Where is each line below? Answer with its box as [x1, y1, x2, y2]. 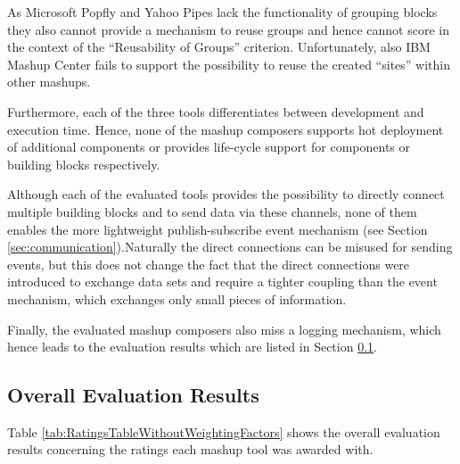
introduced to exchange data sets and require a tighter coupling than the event [7, 272, 438, 291]
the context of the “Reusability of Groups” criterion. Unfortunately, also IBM [7, 37, 431, 56]
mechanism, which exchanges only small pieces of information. [7, 289, 347, 308]
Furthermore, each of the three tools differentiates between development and [7, 102, 424, 120]
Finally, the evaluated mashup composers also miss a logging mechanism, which [7, 319, 441, 338]
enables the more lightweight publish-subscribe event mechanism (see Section [7, 220, 428, 238]
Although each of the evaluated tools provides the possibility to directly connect [7, 185, 445, 203]
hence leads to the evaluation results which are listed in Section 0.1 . [7, 337, 377, 356]
